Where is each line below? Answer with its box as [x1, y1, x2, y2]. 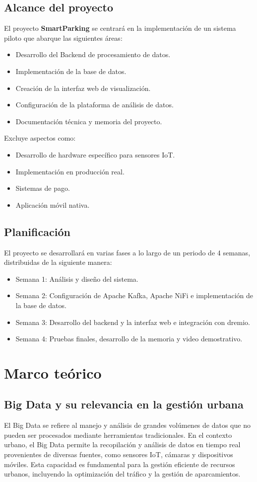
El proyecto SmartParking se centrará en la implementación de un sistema [4, 23, 236, 33]
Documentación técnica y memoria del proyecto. [15, 116, 162, 126]
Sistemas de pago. [15, 183, 70, 193]
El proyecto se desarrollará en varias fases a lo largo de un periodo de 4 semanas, [4, 247, 251, 257]
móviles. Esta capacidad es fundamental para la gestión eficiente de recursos [4, 459, 235, 469]
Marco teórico [4, 362, 102, 383]
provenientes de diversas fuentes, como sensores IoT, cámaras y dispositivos [4, 449, 233, 460]
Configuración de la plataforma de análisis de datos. [15, 99, 174, 110]
